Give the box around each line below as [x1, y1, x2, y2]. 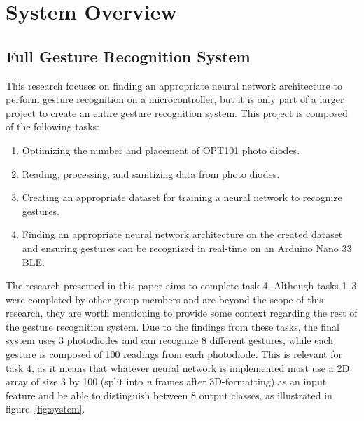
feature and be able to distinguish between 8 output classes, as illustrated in [6, 387, 332, 402]
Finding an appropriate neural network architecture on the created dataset [22, 227, 343, 242]
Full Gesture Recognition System [6, 45, 251, 67]
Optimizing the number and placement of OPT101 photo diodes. [22, 142, 300, 157]
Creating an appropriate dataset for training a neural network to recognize [22, 190, 342, 205]
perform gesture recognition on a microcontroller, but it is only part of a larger [6, 92, 344, 106]
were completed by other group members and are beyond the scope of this [6, 291, 323, 306]
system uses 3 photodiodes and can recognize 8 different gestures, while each [6, 333, 334, 347]
